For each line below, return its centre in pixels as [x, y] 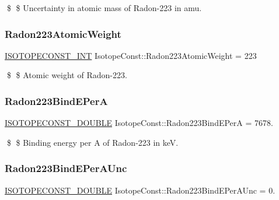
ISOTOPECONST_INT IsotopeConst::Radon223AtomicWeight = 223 [131, 55]
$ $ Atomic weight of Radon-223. [67, 75]
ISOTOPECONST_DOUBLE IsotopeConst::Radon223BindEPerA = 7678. [139, 123]
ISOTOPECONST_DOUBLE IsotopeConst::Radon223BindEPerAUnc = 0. [140, 190]
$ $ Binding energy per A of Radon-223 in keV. [93, 142]
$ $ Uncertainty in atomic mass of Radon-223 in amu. [104, 8]
